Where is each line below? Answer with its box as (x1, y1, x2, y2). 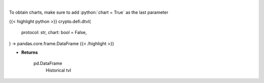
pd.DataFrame (33, 61, 63, 66)
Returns (21, 49, 38, 55)
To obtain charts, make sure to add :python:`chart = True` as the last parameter (9, 10, 169, 16)
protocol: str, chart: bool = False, (21, 30, 87, 35)
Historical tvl (45, 67, 71, 73)
